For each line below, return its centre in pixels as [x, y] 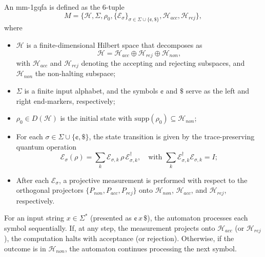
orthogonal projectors [50, 190]
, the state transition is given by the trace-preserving [172, 136]
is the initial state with [96, 118]
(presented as [111, 218]
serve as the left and [218, 91]
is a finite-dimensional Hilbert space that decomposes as [114, 44]
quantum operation [46, 146]
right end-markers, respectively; [66, 100]
